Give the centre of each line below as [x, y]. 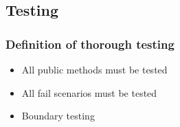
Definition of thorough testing [90, 44]
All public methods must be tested [94, 69]
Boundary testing [58, 116]
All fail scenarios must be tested [89, 92]
